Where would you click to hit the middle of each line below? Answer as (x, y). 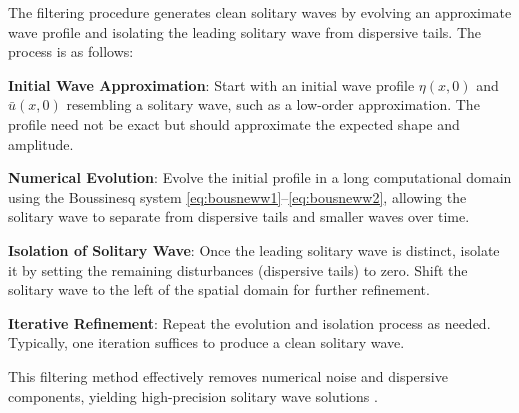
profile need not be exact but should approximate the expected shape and (234, 123)
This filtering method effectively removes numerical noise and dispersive (228, 375)
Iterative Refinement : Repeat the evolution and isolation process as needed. (249, 322)
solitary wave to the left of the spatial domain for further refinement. (219, 289)
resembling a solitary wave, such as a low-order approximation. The (273, 104)
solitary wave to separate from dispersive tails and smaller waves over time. (239, 216)
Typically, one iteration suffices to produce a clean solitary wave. (206, 342)
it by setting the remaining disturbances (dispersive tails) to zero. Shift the (238, 269)
